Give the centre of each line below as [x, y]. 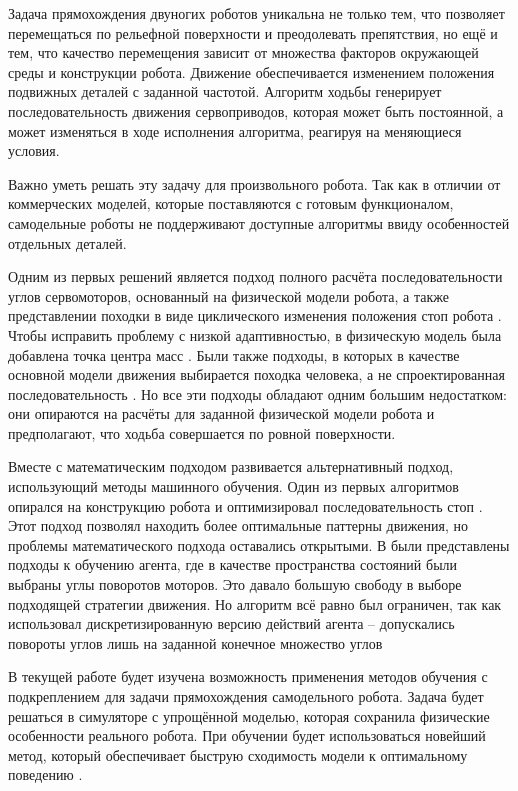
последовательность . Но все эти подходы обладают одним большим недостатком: [258, 393]
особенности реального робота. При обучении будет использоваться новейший [247, 735]
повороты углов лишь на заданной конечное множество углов [195, 642]
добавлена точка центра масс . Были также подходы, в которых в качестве [234, 354]
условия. [34, 150]
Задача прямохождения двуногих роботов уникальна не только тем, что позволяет [256, 13]
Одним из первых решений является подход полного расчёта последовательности [255, 276]
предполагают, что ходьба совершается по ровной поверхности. [202, 432]
